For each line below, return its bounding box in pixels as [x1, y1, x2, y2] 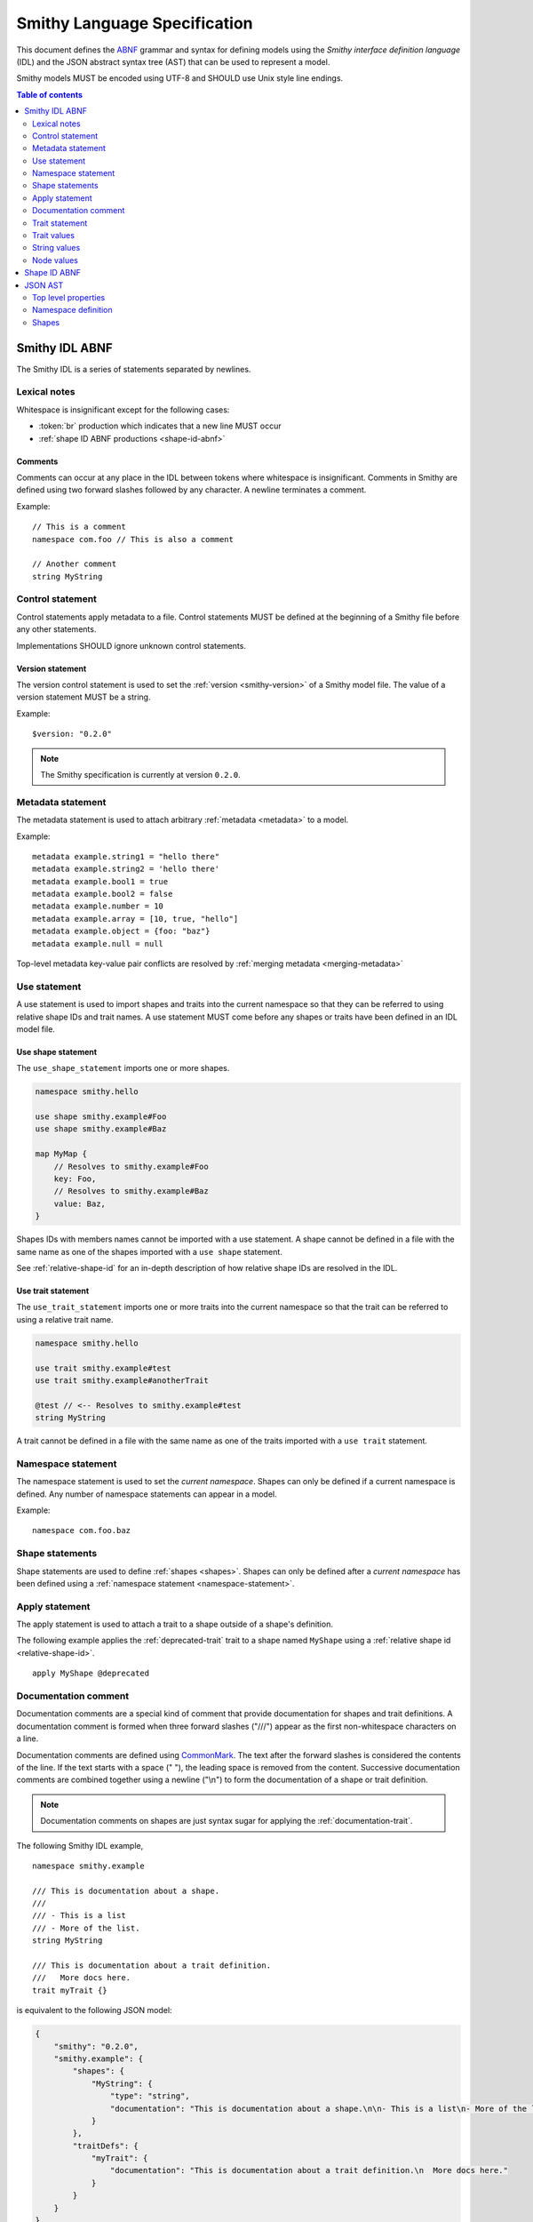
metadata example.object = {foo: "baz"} [32, 926, 211, 937]
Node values [32, 254, 79, 266]
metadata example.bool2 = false [32, 889, 173, 899]
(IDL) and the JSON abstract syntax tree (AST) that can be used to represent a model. [16, 56, 330, 67]
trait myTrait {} [32, 1985, 107, 1995]
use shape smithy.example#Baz [35, 1124, 167, 1134]
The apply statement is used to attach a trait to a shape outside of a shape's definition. [16, 1619, 333, 1630]
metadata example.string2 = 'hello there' [32, 864, 220, 875]
